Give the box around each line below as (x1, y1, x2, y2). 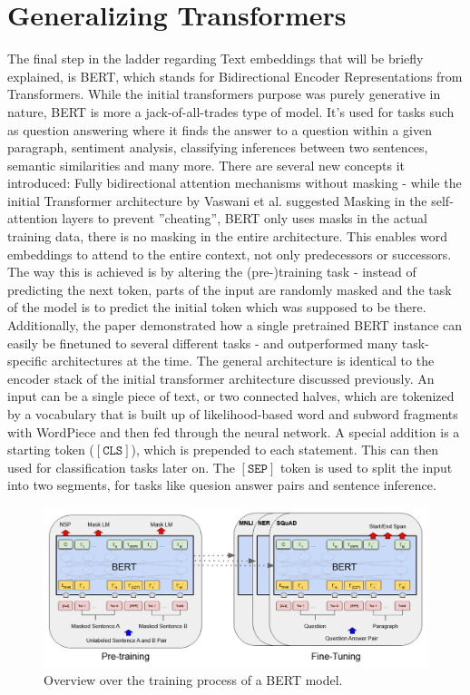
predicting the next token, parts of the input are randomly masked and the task (7, 279, 452, 299)
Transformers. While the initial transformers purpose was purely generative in (7, 84, 441, 103)
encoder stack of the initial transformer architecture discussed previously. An (7, 368, 435, 387)
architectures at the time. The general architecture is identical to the (51, 351, 435, 370)
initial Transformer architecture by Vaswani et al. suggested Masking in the (7, 191, 427, 210)
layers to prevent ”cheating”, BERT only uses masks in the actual (62, 209, 428, 228)
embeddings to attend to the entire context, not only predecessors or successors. (7, 244, 452, 263)
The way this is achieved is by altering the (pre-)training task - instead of (7, 262, 416, 281)
